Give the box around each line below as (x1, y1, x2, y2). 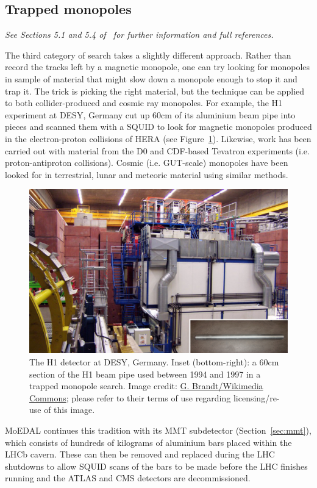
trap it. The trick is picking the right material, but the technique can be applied (5, 84, 305, 97)
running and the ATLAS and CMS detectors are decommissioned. (5, 472, 251, 484)
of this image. (44, 403, 95, 416)
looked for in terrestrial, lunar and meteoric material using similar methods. (5, 168, 288, 181)
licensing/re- (233, 391, 280, 404)
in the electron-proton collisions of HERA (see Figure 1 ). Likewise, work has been (5, 132, 312, 145)
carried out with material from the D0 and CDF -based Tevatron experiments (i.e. (5, 144, 310, 157)
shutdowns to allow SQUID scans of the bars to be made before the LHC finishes (5, 459, 308, 472)
